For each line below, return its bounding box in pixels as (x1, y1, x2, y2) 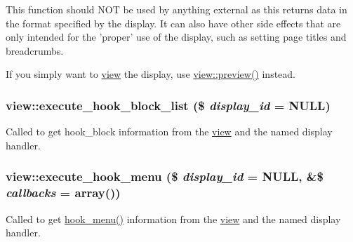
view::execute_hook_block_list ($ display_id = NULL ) (6, 96, 331, 114)
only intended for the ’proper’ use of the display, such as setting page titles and (6, 29, 347, 44)
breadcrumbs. (6, 43, 64, 58)
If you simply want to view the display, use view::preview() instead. (6, 67, 295, 81)
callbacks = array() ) (6, 184, 121, 201)
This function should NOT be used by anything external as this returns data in (6, 2, 347, 16)
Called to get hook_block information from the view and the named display (6, 124, 333, 139)
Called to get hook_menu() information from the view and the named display (6, 211, 341, 226)
